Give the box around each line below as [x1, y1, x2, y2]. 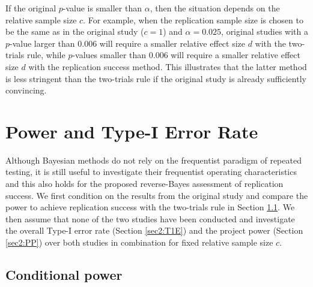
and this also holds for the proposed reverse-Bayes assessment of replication [5, 177, 284, 190]
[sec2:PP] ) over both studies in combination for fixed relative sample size [5, 236, 273, 249]
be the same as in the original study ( [5, 25, 144, 38]
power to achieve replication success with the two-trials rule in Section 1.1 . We [5, 201, 295, 213]
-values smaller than [72, 49, 147, 61]
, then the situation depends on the [150, 2, 280, 14]
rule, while [26, 49, 65, 61]
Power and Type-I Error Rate [5, 119, 258, 143]
